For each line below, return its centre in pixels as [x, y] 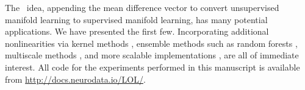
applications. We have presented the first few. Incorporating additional [137, 31]
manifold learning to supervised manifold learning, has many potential [136, 19]
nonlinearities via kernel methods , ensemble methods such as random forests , [151, 43]
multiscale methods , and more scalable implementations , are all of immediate [152, 55]
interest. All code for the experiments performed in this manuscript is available [152, 67]
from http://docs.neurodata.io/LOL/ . [75, 79]
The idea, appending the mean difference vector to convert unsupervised [142, 7]
